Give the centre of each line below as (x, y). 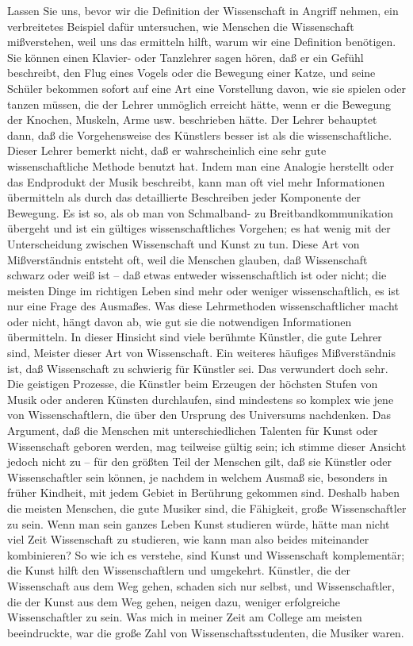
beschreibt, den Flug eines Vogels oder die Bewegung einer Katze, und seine (191, 73)
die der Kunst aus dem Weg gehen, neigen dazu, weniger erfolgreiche (174, 601)
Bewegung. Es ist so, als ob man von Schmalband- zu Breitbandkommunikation (201, 212)
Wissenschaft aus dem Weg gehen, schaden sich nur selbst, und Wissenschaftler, (201, 585)
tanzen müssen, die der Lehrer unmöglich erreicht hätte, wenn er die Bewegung (199, 104)
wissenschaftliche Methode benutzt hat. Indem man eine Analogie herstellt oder (201, 165)
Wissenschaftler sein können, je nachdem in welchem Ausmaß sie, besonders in (197, 477)
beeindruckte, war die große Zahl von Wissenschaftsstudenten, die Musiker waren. (206, 632)
